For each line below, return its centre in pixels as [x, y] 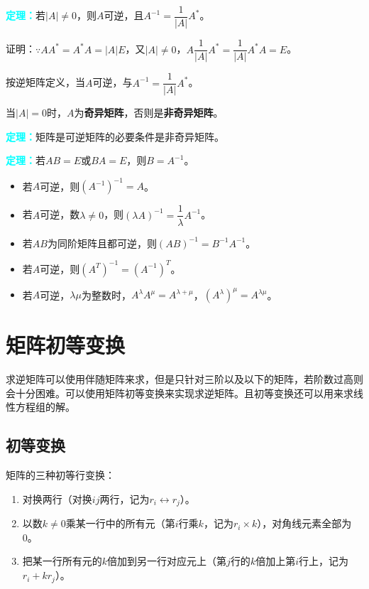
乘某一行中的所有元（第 [120, 523]
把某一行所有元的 [62, 561]
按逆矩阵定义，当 [45, 82]
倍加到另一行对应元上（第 [167, 561]
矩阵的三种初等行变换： [60, 475]
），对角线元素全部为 [304, 523]
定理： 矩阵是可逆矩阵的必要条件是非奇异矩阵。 [115, 136]
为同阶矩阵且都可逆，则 [102, 243]
